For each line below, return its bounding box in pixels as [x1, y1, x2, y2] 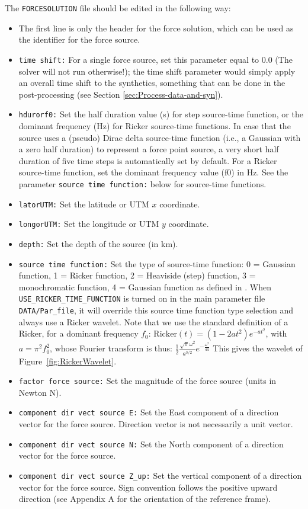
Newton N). [18, 386, 62, 398]
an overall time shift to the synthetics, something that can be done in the [18, 76, 285, 89]
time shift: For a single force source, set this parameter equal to [18, 53, 259, 65]
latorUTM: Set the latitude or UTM [18, 197, 149, 210]
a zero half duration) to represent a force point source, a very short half [18, 143, 279, 155]
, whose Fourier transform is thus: [50, 342, 172, 354]
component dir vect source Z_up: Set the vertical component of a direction [18, 469, 302, 481]
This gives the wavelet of [213, 342, 303, 354]
